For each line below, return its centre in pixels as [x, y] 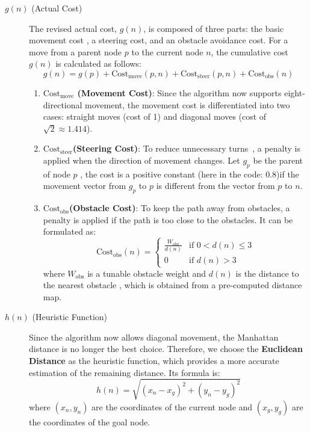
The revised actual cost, [73, 28]
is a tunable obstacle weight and [147, 273]
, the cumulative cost [250, 51]
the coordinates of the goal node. [90, 421]
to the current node [167, 51]
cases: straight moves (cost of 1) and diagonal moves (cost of [155, 116]
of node [57, 174]
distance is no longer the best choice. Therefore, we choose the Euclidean [166, 349]
